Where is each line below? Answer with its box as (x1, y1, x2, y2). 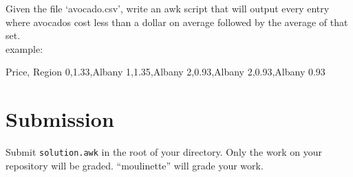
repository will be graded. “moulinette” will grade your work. (6, 158, 264, 172)
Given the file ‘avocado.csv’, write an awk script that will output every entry (6, 1, 330, 15)
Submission (6, 105, 114, 133)
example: (6, 41, 43, 56)
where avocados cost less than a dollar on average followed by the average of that (6, 14, 348, 29)
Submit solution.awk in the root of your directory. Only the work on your (6, 145, 322, 159)
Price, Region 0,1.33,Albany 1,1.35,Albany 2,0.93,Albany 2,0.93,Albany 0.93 (6, 64, 325, 79)
